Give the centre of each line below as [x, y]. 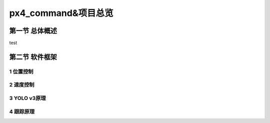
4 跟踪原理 [22, 111]
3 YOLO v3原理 [27, 98]
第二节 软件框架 [33, 57]
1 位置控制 [21, 71]
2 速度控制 [22, 85]
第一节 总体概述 [33, 31]
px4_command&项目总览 [61, 13]
